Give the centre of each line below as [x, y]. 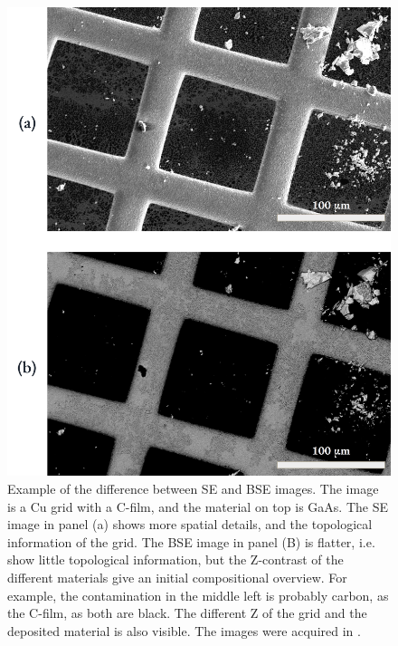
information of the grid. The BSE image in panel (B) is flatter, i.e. [191, 541]
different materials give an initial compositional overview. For [177, 578]
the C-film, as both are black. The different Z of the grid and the [187, 613]
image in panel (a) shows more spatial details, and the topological [190, 524]
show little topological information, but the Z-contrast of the [175, 559]
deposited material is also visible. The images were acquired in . [184, 630]
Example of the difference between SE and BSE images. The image [193, 489]
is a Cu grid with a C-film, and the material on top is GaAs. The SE [198, 506]
